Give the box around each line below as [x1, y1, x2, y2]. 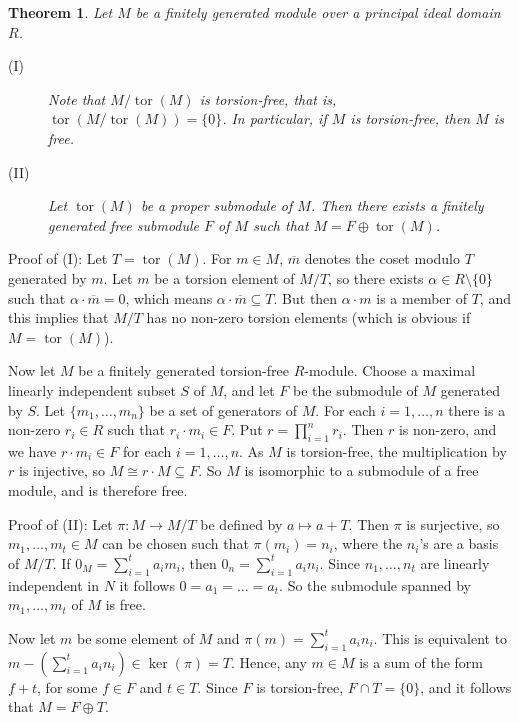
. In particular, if [222, 108, 327, 129]
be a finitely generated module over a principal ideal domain [135, 2, 501, 22]
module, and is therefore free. [8, 480, 188, 501]
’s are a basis [419, 533, 499, 554]
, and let [223, 379, 275, 400]
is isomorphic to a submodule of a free [244, 460, 479, 481]
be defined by [200, 513, 283, 534]
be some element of [77, 627, 195, 648]
